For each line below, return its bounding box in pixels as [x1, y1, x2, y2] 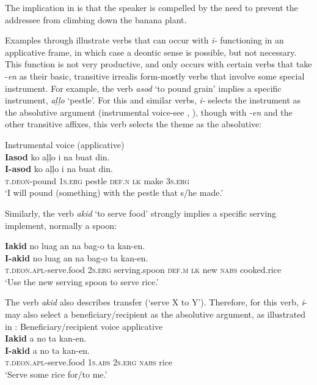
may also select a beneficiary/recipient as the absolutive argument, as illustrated [5, 308, 306, 321]
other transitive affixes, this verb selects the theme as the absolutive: [5, 118, 262, 130]
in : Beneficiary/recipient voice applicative [5, 320, 163, 332]
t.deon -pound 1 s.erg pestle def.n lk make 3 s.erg [5, 174, 190, 187]
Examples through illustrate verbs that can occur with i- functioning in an [5, 34, 284, 47]
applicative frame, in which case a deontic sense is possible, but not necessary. [5, 45, 297, 58]
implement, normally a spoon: [5, 219, 117, 231]
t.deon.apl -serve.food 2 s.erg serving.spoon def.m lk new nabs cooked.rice [5, 263, 282, 276]
